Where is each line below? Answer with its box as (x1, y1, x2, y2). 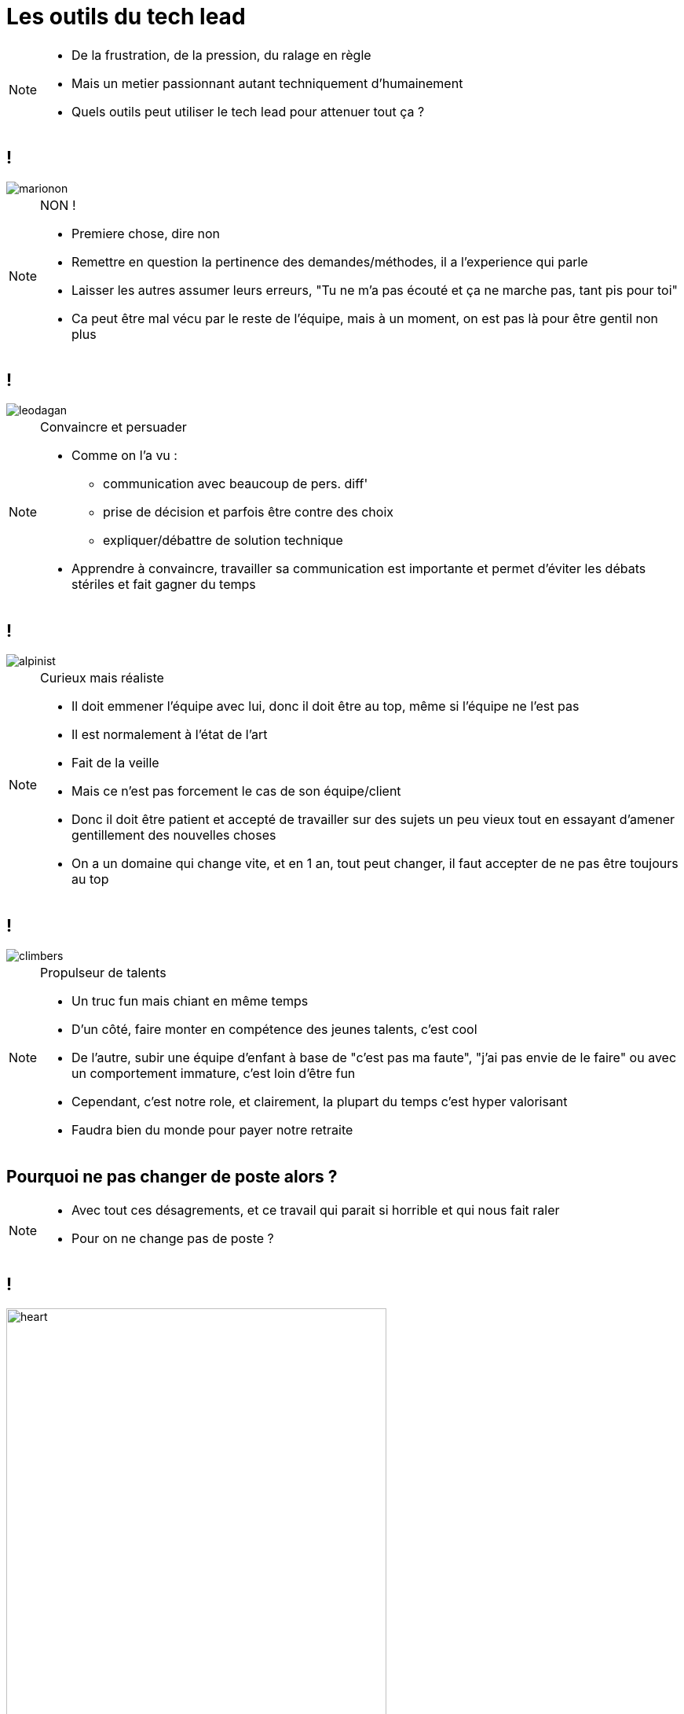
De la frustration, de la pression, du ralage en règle (71, 46, 371, 63)
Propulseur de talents (40, 965, 166, 981)
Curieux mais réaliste (40, 670, 164, 686)
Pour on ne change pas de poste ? (71, 1230, 274, 1246)
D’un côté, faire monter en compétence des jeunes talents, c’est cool (71, 1021, 477, 1038)
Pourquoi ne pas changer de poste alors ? (6, 1166, 338, 1186)
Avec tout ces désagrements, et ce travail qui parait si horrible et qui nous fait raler (71, 1201, 560, 1218)
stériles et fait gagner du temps (71, 576, 256, 593)
